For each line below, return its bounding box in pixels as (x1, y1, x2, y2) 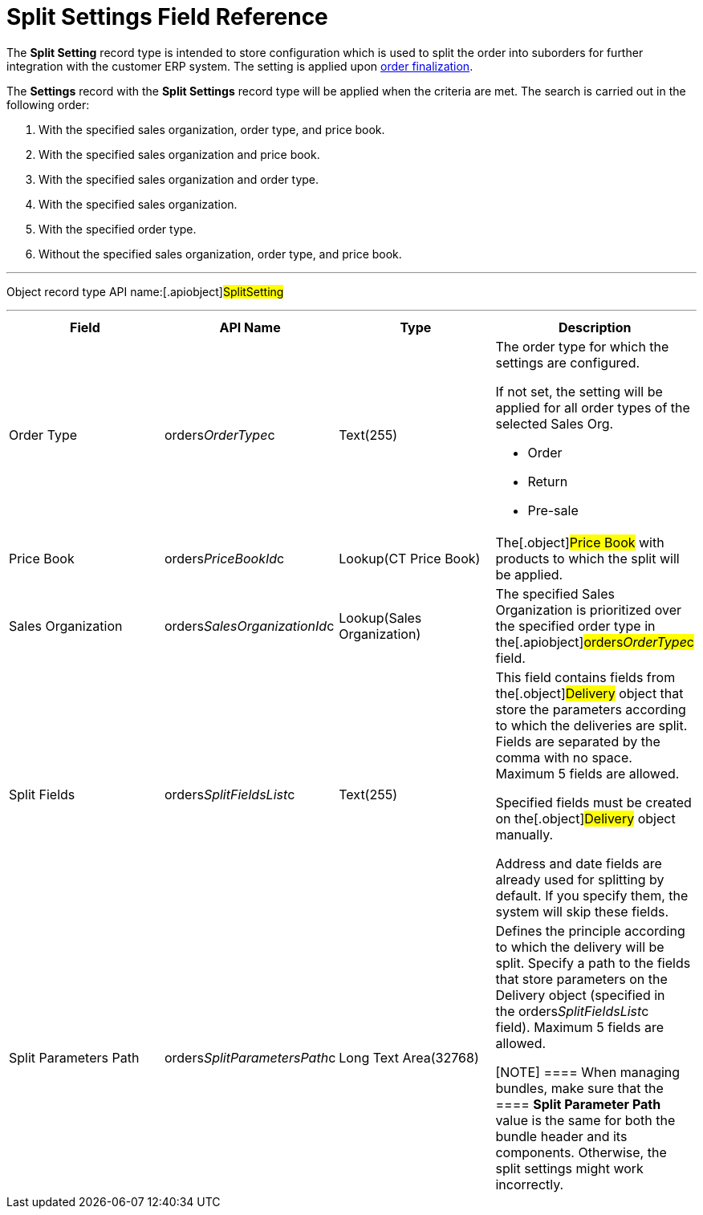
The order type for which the (495, 338, 669, 355)
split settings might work (495, 1160, 644, 1176)
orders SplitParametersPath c (164, 1049, 336, 1066)
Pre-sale (527, 502, 579, 518)
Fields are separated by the (495, 733, 660, 750)
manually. (495, 826, 554, 843)
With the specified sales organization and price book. (39, 147, 320, 161)
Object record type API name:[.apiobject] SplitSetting (6, 284, 284, 299)
